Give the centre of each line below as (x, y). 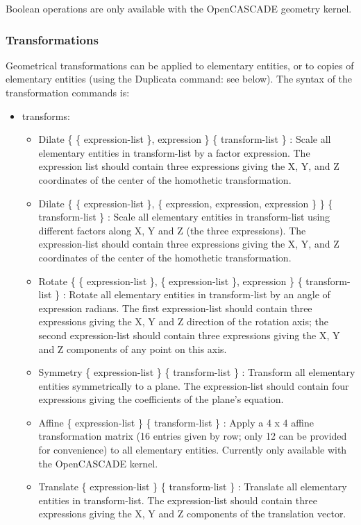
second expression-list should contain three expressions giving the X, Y (189, 335)
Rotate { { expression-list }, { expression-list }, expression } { (170, 281)
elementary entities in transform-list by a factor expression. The (174, 152)
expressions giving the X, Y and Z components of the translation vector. (192, 514)
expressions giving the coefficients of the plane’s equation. (161, 399)
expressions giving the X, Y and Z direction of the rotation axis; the (183, 321)
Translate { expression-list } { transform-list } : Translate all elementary (193, 487)
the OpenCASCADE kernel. (98, 463)
